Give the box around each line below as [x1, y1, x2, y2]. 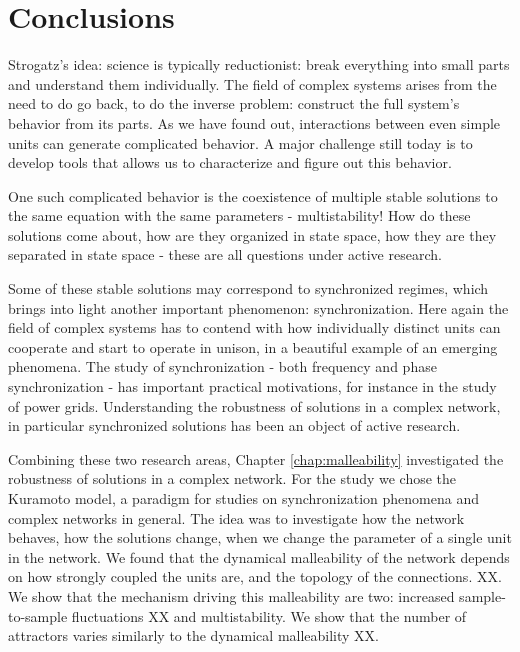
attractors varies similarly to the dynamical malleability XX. [8, 625, 379, 646]
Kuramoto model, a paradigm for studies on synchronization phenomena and [8, 488, 479, 508]
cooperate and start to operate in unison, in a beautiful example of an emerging [8, 336, 498, 357]
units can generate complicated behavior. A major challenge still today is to [8, 132, 473, 153]
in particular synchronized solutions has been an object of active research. [8, 415, 461, 436]
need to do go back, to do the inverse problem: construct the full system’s [8, 93, 460, 114]
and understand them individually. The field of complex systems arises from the [8, 73, 497, 94]
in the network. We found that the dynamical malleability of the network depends [8, 546, 510, 567]
